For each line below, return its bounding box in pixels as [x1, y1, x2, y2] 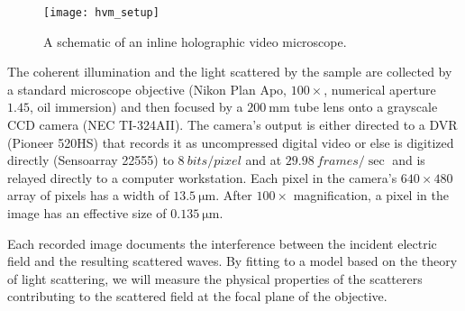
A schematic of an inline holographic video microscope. [43, 32, 347, 50]
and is [392, 151, 425, 169]
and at [245, 151, 282, 169]
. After [215, 186, 252, 205]
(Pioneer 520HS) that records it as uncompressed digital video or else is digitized [7, 133, 454, 151]
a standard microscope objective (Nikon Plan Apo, [7, 79, 287, 98]
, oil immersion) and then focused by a [29, 97, 243, 116]
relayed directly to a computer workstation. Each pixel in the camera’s [7, 168, 397, 187]
